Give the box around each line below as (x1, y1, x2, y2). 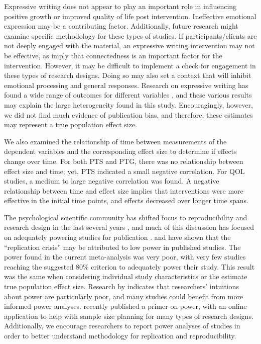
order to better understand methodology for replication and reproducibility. (4, 330, 236, 340)
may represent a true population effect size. (4, 119, 138, 130)
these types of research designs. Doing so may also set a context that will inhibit (4, 70, 251, 80)
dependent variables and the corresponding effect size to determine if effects (4, 146, 237, 156)
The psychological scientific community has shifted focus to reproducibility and (4, 212, 247, 222)
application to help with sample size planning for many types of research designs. (4, 310, 253, 321)
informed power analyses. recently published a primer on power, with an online (4, 301, 247, 311)
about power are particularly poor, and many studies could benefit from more (4, 291, 243, 301)
